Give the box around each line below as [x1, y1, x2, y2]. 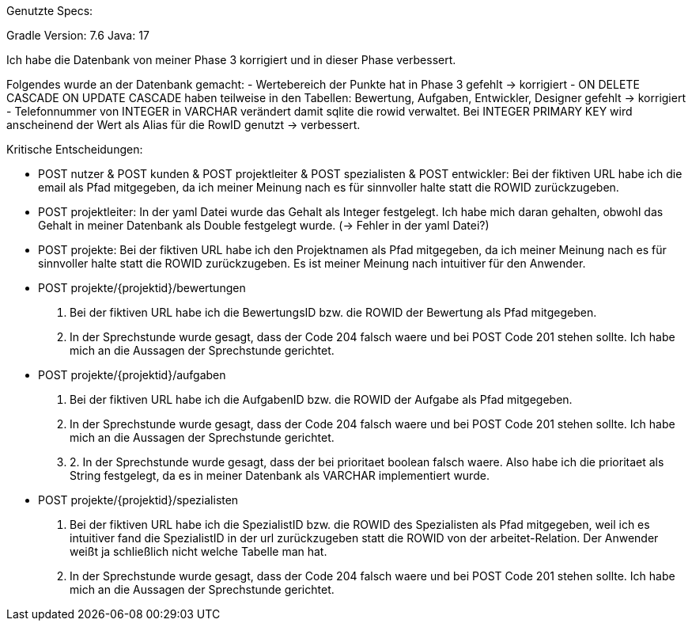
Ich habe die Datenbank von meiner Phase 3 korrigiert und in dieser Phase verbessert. [6, 53, 456, 66]
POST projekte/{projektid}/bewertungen [38, 281, 246, 294]
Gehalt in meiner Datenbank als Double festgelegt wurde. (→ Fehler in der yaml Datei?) [38, 218, 490, 232]
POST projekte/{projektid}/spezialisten [38, 493, 239, 507]
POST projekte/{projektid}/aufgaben [38, 368, 226, 382]
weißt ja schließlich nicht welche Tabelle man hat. [70, 545, 327, 558]
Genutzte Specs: [6, 4, 93, 17]
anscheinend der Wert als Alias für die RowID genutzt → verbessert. [6, 118, 361, 131]
